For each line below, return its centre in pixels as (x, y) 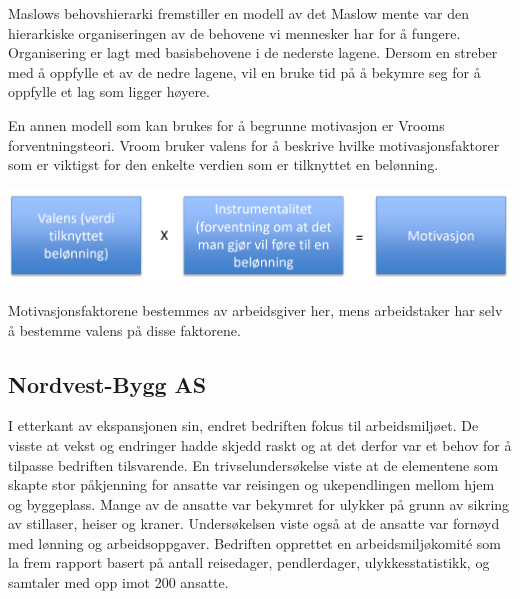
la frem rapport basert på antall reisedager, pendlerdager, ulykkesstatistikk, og (249, 562)
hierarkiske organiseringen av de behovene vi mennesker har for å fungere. (234, 32)
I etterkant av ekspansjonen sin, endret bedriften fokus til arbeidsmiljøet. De (243, 425)
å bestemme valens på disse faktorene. (124, 329)
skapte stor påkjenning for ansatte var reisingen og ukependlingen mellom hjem (251, 484)
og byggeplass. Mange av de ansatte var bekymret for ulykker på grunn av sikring (259, 503)
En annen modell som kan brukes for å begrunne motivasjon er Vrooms (226, 124)
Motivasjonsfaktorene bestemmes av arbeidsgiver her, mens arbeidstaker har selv (255, 309)
